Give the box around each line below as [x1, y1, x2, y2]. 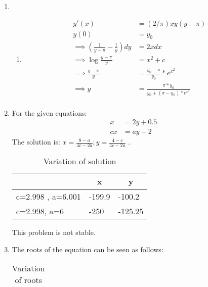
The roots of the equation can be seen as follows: [12, 244, 163, 254]
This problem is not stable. [12, 227, 96, 237]
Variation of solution [43, 155, 116, 167]
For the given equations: [12, 107, 87, 118]
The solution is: [12, 136, 60, 147]
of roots [15, 274, 43, 286]
